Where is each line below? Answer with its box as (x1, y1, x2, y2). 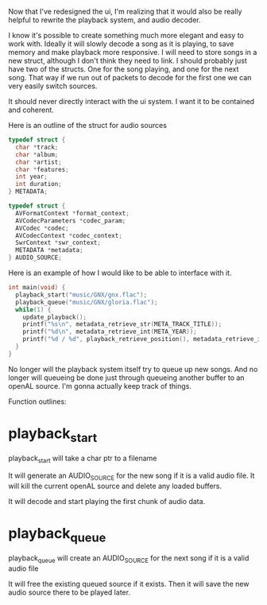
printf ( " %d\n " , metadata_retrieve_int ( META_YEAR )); (22, 328, 197, 336)
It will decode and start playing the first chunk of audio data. (8, 496, 206, 506)
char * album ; (15, 150, 59, 158)
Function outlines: (8, 397, 67, 406)
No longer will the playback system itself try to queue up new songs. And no (8, 364, 258, 374)
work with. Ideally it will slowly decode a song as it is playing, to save (8, 39, 234, 48)
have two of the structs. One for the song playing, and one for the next (8, 64, 239, 74)
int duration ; (15, 180, 62, 188)
